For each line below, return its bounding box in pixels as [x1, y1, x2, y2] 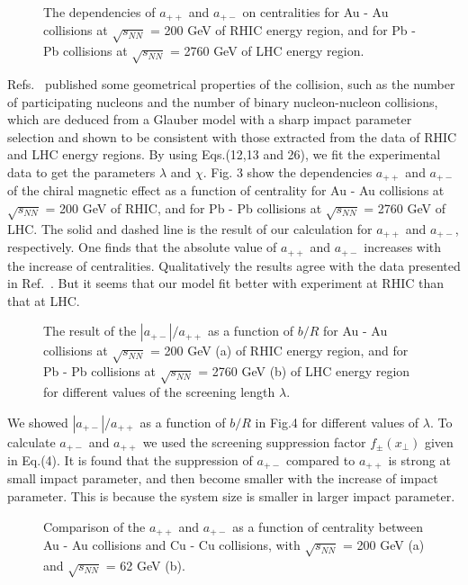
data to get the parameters [7, 162, 156, 181]
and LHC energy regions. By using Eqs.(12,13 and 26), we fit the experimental [7, 145, 441, 164]
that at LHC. [7, 291, 80, 310]
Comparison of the [43, 517, 146, 535]
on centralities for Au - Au [242, 3, 389, 21]
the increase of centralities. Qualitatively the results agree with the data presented [7, 256, 461, 274]
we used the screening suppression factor [142, 432, 366, 451]
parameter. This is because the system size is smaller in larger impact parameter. [7, 487, 455, 506]
